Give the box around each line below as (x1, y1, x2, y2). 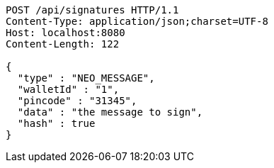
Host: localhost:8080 (6, 27, 125, 38)
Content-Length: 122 (6, 38, 120, 50)
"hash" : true (17, 118, 96, 129)
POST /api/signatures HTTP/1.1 (6, 4, 179, 16)
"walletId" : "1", (17, 84, 120, 95)
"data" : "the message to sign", (17, 106, 203, 118)
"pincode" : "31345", (17, 95, 137, 106)
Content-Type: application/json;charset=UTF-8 (6, 16, 268, 27)
